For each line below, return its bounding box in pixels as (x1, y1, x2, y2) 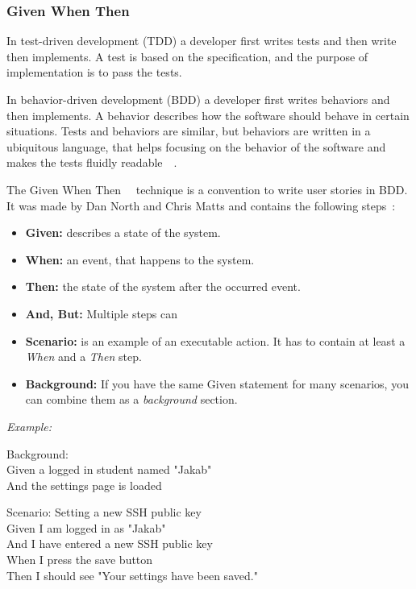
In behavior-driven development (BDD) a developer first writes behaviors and (6, 91, 390, 107)
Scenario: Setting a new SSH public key (6, 504, 202, 521)
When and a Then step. (25, 348, 142, 365)
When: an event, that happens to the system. (25, 251, 255, 268)
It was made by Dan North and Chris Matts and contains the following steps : (6, 197, 396, 214)
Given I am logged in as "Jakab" (6, 519, 166, 536)
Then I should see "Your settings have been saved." (6, 566, 258, 583)
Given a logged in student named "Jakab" (6, 461, 212, 478)
